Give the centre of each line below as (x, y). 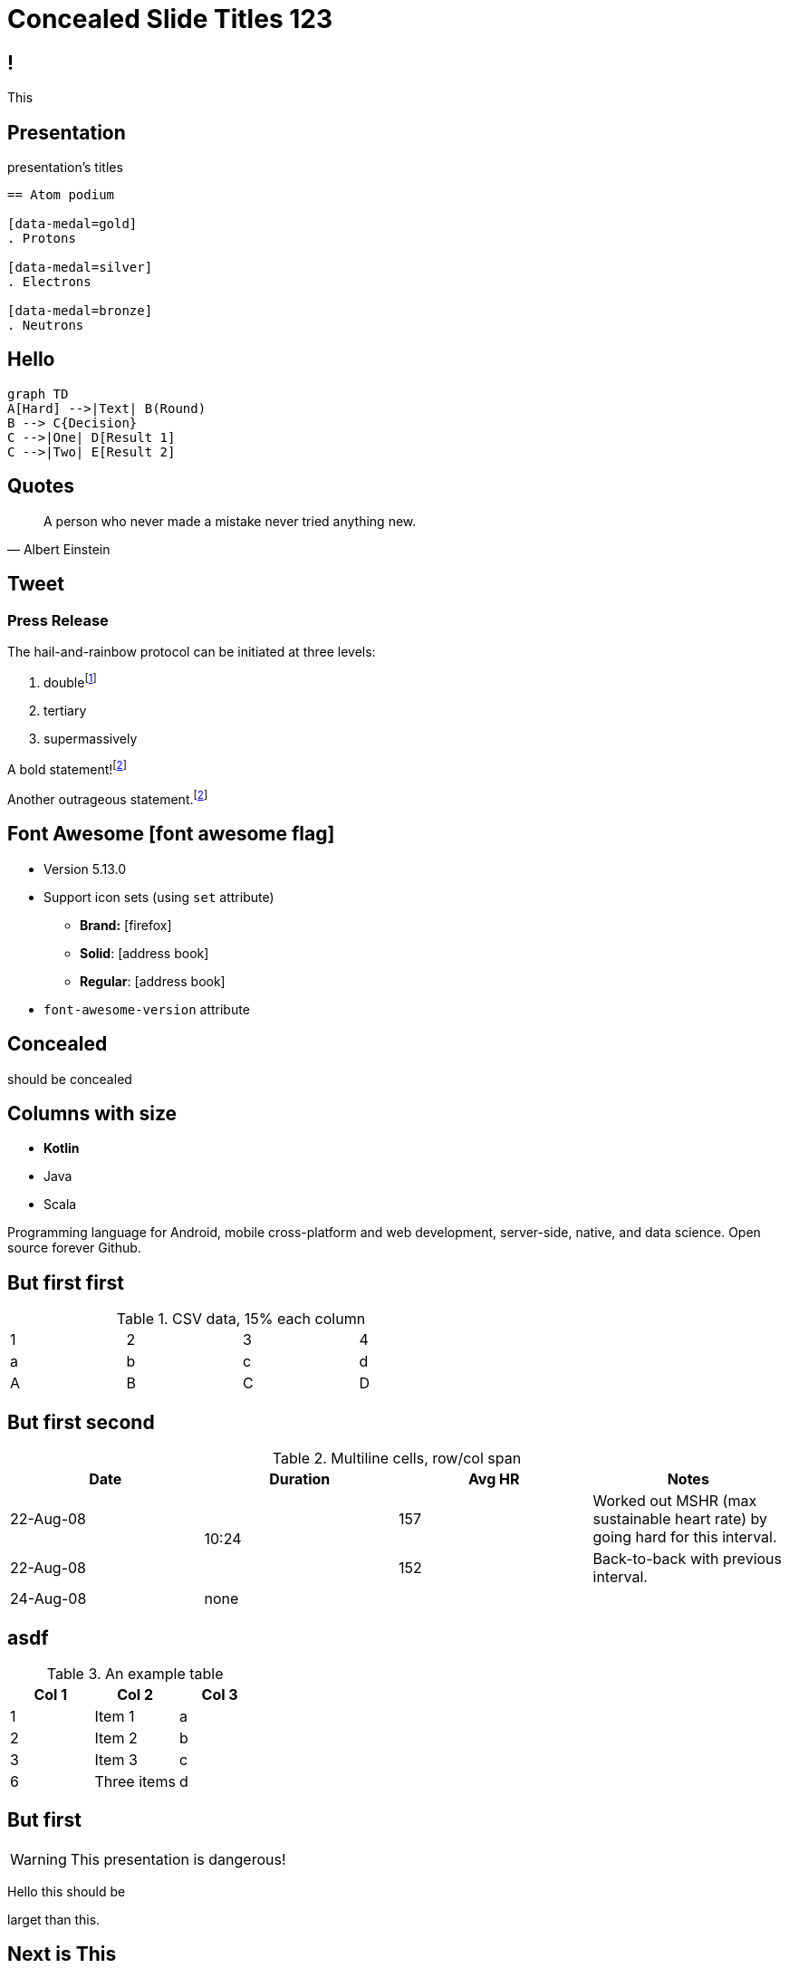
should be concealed (70, 1079)
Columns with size (92, 1114)
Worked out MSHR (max (675, 1501)
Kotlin (62, 1148)
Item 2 (116, 1738)
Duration (300, 1479)
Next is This (62, 1954)
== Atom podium (61, 195)
